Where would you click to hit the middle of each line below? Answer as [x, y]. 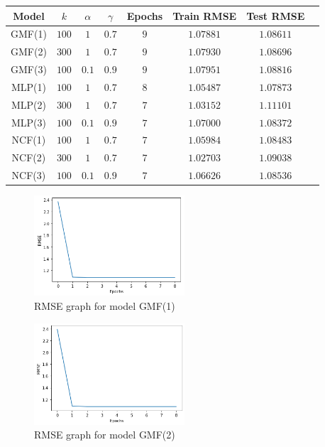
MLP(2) [28, 104]
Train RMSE [205, 15]
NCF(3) [29, 175]
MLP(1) [28, 86]
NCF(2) [29, 157]
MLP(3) [28, 122]
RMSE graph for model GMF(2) [105, 435]
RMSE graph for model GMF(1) [105, 305]
